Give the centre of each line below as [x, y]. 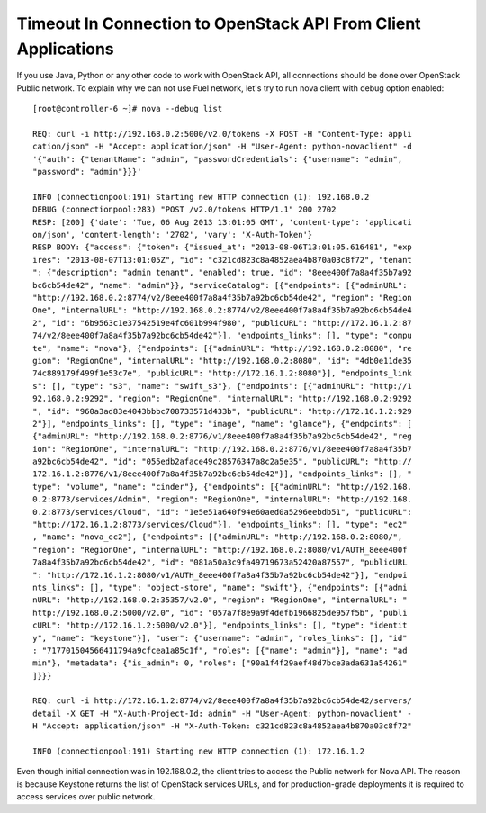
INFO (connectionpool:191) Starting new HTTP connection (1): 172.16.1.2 [199, 751]
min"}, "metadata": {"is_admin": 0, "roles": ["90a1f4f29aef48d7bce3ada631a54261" [220, 663]
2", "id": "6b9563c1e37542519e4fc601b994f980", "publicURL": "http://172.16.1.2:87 [223, 323]
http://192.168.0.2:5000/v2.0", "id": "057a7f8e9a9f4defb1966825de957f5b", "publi [220, 613]
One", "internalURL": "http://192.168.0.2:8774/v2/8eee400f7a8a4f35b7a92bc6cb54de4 [223, 310]
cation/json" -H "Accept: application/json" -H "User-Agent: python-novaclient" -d [223, 147]
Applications [65, 49]
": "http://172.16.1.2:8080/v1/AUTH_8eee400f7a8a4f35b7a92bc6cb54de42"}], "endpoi [220, 575]
